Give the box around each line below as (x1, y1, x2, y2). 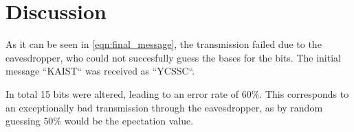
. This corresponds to (259, 86, 349, 101)
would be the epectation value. (64, 114, 194, 128)
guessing (5, 114, 41, 128)
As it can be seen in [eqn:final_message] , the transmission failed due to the (5, 37, 322, 51)
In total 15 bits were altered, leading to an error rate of (5, 86, 239, 101)
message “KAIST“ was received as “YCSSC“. (5, 64, 195, 78)
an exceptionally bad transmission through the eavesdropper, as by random (5, 100, 323, 114)
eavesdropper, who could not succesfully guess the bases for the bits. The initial (5, 50, 341, 64)
